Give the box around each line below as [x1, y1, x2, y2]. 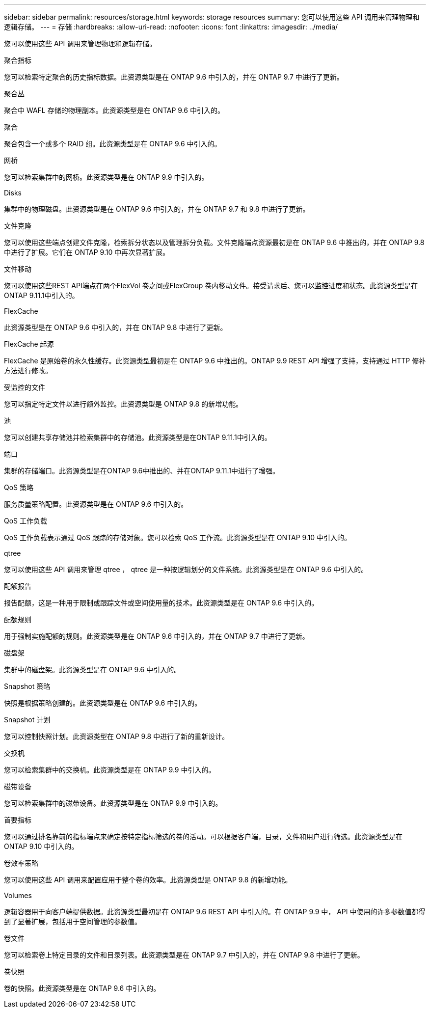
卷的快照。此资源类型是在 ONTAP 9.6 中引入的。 [4, 984, 161, 992]
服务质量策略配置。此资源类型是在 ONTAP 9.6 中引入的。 [4, 500, 188, 508]
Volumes [4, 891, 32, 900]
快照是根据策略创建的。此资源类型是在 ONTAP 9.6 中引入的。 [4, 699, 202, 707]
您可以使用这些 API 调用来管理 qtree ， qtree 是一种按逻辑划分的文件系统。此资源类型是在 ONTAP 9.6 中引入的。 [4, 565, 368, 574]
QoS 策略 [4, 483, 34, 492]
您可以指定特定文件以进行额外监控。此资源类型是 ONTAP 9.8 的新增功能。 [4, 400, 243, 408]
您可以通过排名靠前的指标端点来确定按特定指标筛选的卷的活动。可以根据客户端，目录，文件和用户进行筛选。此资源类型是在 [4, 832, 403, 841]
